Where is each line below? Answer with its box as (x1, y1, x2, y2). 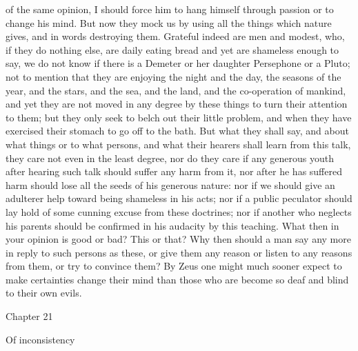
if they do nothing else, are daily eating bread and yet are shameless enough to (6, 42, 339, 57)
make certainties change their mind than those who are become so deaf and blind (6, 272, 349, 286)
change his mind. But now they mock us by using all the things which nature (6, 15, 332, 30)
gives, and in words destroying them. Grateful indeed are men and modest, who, (6, 29, 345, 43)
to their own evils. (6, 285, 82, 300)
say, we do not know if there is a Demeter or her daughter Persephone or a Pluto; (6, 56, 350, 70)
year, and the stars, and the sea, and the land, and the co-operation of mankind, (6, 83, 346, 97)
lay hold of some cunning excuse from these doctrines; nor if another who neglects (6, 204, 352, 219)
